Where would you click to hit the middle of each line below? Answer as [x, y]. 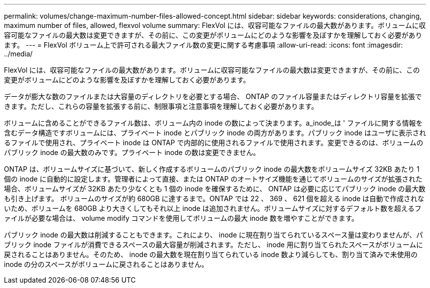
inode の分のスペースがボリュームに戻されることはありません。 [106, 264]
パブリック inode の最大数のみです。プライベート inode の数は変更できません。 [132, 152]
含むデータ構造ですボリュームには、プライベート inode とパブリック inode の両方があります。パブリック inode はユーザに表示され [215, 133]
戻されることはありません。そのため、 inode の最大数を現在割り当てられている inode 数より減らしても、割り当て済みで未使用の [211, 254]
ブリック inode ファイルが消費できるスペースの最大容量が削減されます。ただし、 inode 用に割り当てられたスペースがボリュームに [214, 245]
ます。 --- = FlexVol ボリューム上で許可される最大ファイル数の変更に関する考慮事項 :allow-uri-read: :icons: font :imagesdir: [203, 45]
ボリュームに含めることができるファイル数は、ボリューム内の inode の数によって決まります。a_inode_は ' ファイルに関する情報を [213, 123]
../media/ [18, 54]
